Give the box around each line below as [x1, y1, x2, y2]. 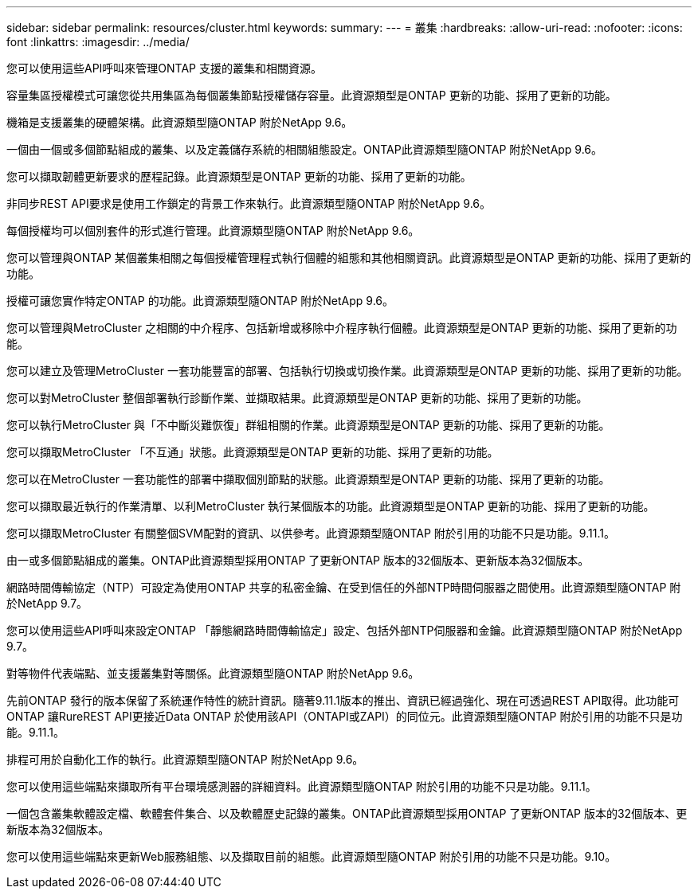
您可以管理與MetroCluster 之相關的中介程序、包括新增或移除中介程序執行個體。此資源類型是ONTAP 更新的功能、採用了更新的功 [6, 321, 677, 334]
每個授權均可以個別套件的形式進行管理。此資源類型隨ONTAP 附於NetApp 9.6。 [6, 224, 420, 237]
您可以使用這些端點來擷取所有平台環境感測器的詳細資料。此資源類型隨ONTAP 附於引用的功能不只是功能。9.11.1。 [6, 780, 597, 793]
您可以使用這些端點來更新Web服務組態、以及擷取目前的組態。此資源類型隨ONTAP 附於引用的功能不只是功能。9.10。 [6, 850, 617, 863]
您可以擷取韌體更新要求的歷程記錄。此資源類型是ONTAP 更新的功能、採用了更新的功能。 [6, 170, 472, 183]
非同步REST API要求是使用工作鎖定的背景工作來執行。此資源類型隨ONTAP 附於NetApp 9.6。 [6, 197, 492, 210]
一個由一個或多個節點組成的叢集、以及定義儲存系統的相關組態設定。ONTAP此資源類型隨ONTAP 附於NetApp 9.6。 [6, 143, 603, 156]
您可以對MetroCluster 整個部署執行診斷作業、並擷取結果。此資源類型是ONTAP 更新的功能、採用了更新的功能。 [6, 391, 588, 405]
